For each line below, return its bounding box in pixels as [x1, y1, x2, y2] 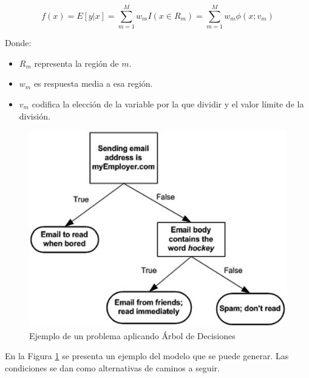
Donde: [5, 36, 32, 49]
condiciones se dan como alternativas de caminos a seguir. [5, 361, 220, 374]
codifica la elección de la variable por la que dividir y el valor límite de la [32, 97, 304, 110]
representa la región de [34, 56, 119, 69]
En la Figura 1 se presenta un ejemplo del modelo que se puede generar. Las [5, 349, 289, 362]
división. [19, 109, 50, 122]
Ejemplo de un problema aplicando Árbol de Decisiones [29, 329, 236, 342]
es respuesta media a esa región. [33, 77, 153, 90]
